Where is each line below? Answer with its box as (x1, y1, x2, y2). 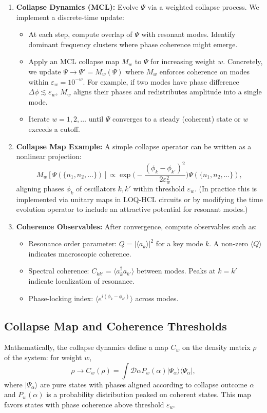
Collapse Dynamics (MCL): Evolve (16, 2, 139, 12)
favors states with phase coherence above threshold (4, 399, 164, 409)
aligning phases (16, 183, 64, 193)
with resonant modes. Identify (141, 29, 236, 40)
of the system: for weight (4, 352, 82, 363)
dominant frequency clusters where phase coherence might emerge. (28, 38, 238, 49)
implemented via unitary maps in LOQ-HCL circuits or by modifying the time (16, 193, 263, 204)
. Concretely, (223, 56, 263, 67)
